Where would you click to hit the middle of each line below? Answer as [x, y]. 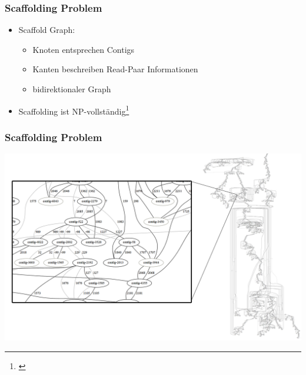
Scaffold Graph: [47, 30]
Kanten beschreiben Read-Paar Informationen [115, 69]
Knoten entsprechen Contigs [84, 49]
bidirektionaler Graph [72, 89]
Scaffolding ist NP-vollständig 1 [74, 110]
